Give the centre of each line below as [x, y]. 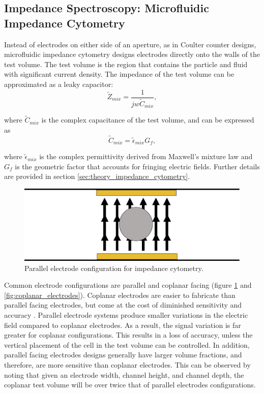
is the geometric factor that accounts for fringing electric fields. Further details [137, 166]
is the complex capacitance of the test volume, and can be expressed [148, 120]
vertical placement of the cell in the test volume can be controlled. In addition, [127, 344]
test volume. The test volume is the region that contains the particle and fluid [126, 64]
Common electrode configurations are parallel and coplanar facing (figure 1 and [128, 285]
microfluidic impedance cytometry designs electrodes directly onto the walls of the [132, 54]
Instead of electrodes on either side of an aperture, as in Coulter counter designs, [130, 44]
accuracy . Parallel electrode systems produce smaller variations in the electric [126, 314]
